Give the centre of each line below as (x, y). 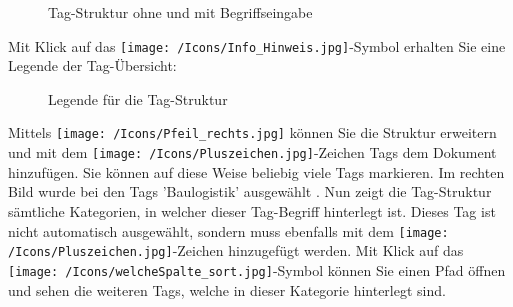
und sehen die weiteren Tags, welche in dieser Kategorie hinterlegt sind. (227, 289)
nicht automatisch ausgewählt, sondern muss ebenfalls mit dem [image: (228, 230)
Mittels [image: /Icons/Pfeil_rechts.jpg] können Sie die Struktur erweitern (252, 132)
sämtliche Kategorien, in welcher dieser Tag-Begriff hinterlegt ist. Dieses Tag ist (252, 210)
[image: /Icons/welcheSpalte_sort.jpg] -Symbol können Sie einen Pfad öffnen (257, 269)
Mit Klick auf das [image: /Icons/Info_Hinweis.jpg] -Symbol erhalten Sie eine (257, 45)
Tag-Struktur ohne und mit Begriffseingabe (180, 12)
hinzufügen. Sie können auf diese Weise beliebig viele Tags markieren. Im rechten (256, 171)
